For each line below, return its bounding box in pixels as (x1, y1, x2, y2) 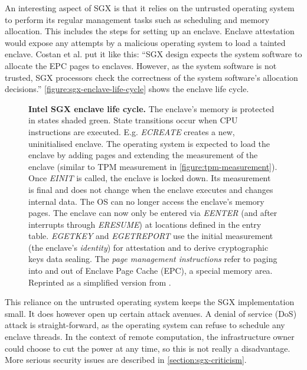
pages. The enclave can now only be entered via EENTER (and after (28, 207, 277, 219)
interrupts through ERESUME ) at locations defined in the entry (28, 218, 262, 230)
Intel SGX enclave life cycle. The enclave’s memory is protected (28, 102, 275, 114)
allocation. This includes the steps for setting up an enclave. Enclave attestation (5, 25, 295, 37)
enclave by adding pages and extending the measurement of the (28, 149, 258, 161)
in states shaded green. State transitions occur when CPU (28, 114, 238, 126)
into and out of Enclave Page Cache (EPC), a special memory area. (28, 264, 273, 277)
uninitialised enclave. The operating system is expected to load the (28, 137, 270, 149)
